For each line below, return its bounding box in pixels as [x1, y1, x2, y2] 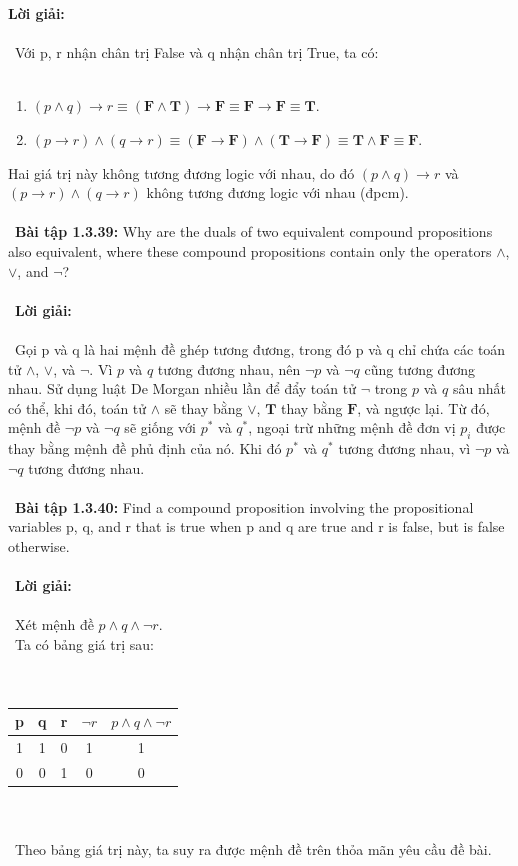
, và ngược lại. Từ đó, [357, 397, 490, 418]
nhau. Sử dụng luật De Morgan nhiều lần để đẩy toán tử [8, 378, 356, 399]
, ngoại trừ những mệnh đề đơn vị [248, 417, 456, 438]
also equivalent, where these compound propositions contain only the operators [8, 240, 492, 261]
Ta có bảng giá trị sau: [14, 634, 154, 655]
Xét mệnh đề [14, 614, 94, 635]
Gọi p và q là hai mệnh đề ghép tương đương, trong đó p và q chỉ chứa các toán [14, 338, 506, 359]
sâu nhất [452, 378, 506, 399]
